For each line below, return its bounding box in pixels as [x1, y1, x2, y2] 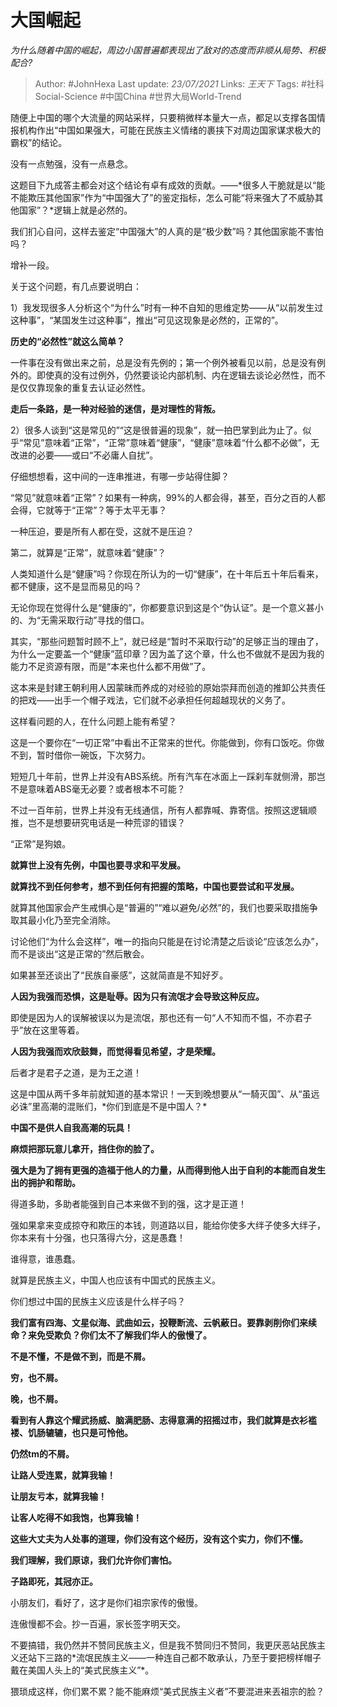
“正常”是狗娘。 [10, 837, 72, 850]
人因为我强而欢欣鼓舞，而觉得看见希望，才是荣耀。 [10, 1045, 221, 1057]
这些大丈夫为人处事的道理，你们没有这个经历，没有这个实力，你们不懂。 [10, 1532, 308, 1545]
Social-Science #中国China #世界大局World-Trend [34, 90, 242, 102]
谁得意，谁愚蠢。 [10, 1252, 81, 1265]
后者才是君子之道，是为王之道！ [10, 1066, 142, 1078]
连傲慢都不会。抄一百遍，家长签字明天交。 [10, 1617, 186, 1630]
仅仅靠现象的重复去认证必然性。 [18, 381, 151, 393]
